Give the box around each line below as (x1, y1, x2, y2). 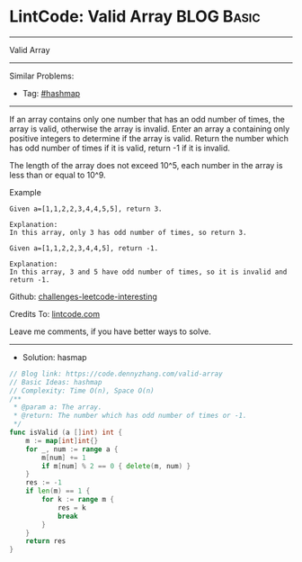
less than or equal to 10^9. (9, 169, 106, 180)
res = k (57, 503, 87, 512)
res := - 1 (25, 478, 63, 487)
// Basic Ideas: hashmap (9, 377, 102, 386)
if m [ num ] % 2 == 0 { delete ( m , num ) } (41, 461, 191, 470)
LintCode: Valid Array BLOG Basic (9, 6, 261, 27)
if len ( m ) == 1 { (25, 486, 91, 496)
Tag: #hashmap (22, 87, 81, 98)
